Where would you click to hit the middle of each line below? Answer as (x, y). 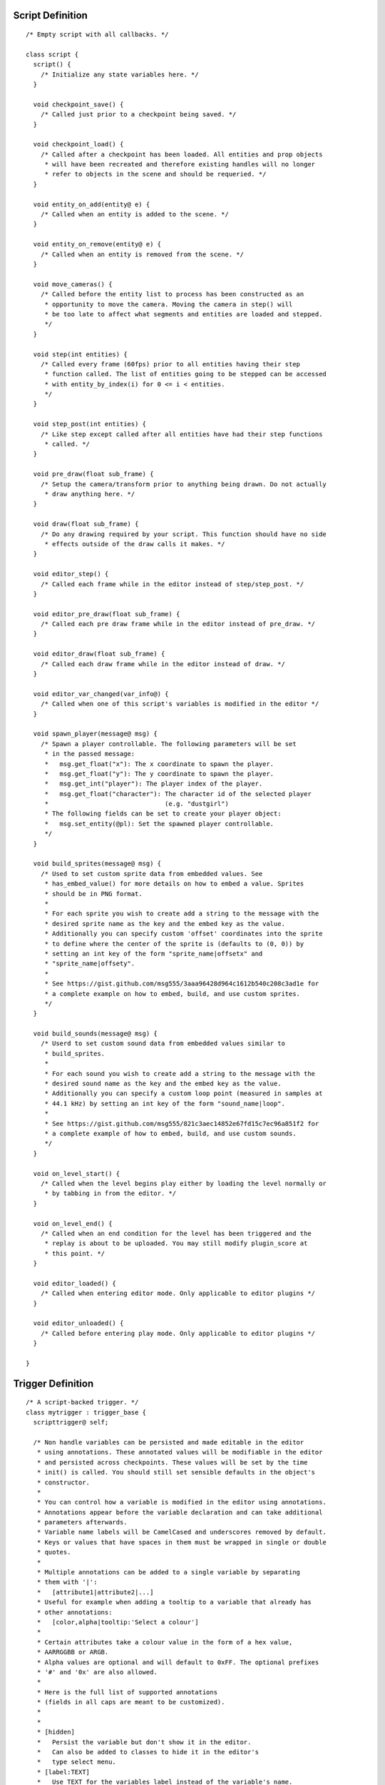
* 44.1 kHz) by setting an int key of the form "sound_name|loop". (165, 1103)
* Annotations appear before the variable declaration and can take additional (180, 1512)
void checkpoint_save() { (78, 104)
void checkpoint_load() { (78, 144)
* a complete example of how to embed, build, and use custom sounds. (170, 1133)
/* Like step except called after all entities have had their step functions (181, 434)
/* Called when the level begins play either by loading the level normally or (184, 1183)
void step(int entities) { (80, 354)
